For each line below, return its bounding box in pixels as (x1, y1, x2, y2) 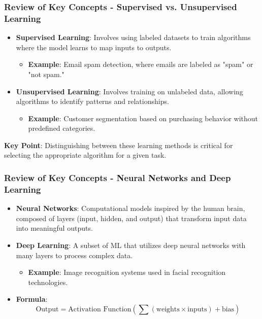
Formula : (16, 294, 48, 304)
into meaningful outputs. (16, 223, 93, 233)
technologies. (28, 276, 68, 287)
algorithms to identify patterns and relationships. (16, 96, 169, 107)
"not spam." (28, 68, 64, 79)
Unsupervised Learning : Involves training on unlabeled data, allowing (16, 86, 243, 96)
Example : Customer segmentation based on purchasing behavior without (28, 113, 258, 123)
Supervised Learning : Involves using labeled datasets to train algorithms (16, 32, 251, 43)
